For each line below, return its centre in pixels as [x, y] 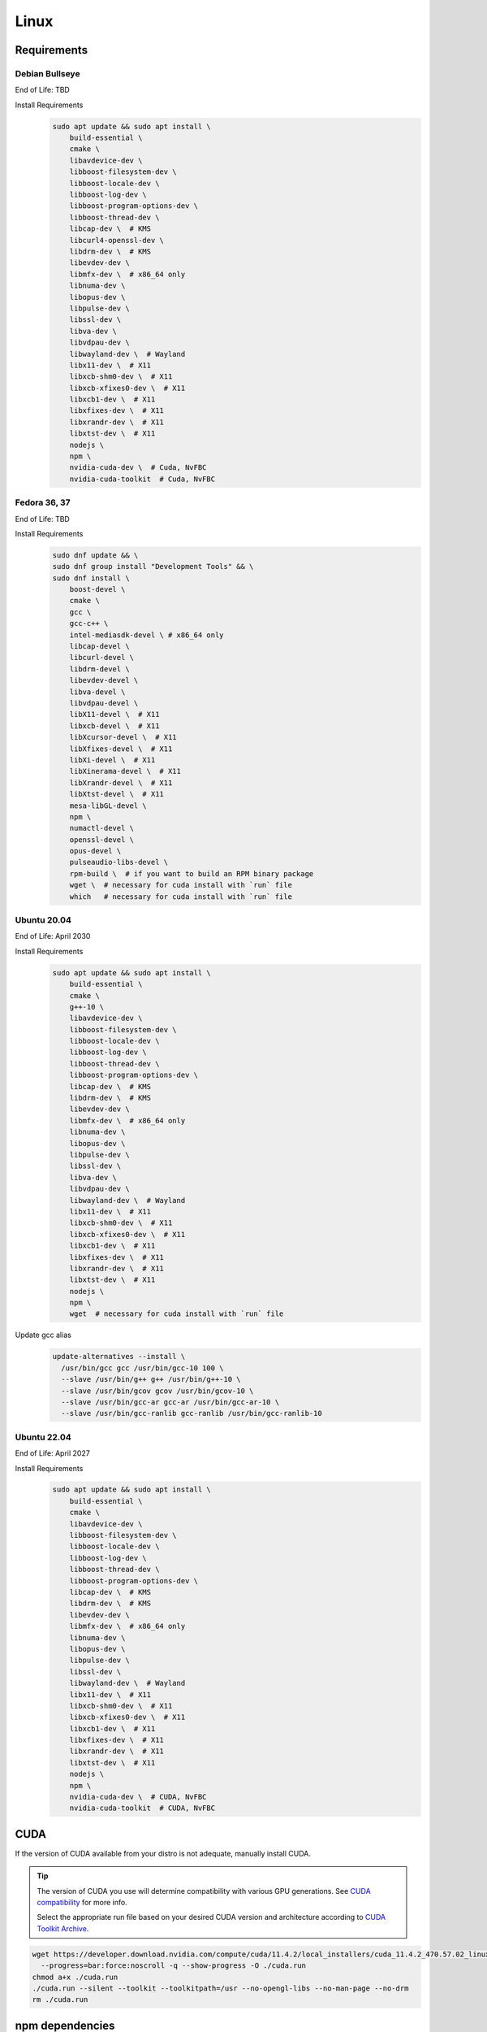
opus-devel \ [95, 851]
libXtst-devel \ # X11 [116, 794]
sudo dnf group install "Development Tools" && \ [153, 567]
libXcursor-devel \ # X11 [123, 737]
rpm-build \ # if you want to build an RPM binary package [192, 873]
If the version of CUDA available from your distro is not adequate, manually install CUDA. [163, 1853]
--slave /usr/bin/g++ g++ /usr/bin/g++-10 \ [151, 1379]
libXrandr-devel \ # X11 [121, 783]
